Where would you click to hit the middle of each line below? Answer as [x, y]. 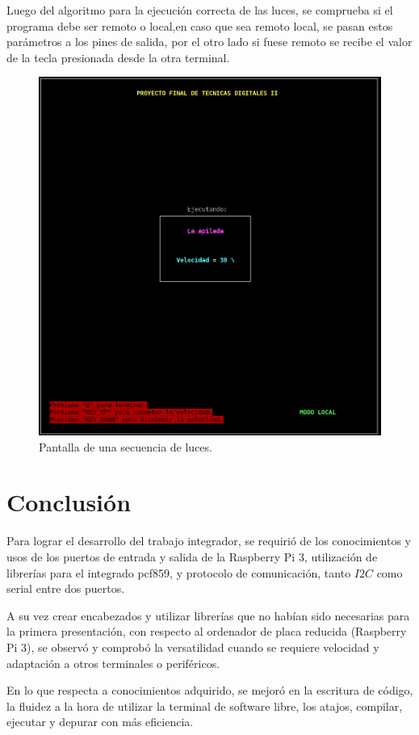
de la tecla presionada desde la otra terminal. [118, 57]
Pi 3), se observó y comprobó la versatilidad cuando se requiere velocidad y [193, 647]
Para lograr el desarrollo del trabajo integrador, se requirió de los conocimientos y [209, 541]
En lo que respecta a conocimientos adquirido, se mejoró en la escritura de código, [210, 690]
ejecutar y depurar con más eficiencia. [100, 722]
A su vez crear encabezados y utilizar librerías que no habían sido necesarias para [208, 615]
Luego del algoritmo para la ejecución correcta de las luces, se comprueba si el [200, 10]
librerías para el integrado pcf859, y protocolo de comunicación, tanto [179, 572]
